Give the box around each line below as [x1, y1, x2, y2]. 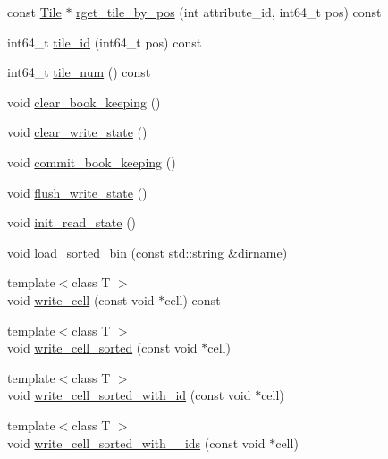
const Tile [7, 3, 62, 21]
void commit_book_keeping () [7, 152, 176, 171]
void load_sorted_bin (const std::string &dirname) [7, 242, 288, 261]
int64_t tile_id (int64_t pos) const [7, 32, 202, 51]
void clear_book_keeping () [7, 92, 161, 111]
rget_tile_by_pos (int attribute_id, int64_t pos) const [76, 3, 382, 21]
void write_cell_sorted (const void [7, 338, 198, 357]
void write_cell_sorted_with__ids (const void [7, 433, 266, 452]
